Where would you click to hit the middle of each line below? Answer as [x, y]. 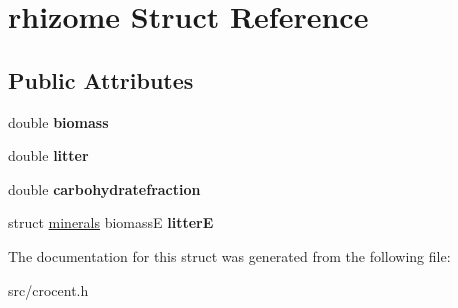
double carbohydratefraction [104, 188]
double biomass [58, 121]
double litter [48, 155]
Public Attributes [101, 79]
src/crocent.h [48, 289]
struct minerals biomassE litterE [111, 222]
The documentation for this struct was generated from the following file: [229, 255]
